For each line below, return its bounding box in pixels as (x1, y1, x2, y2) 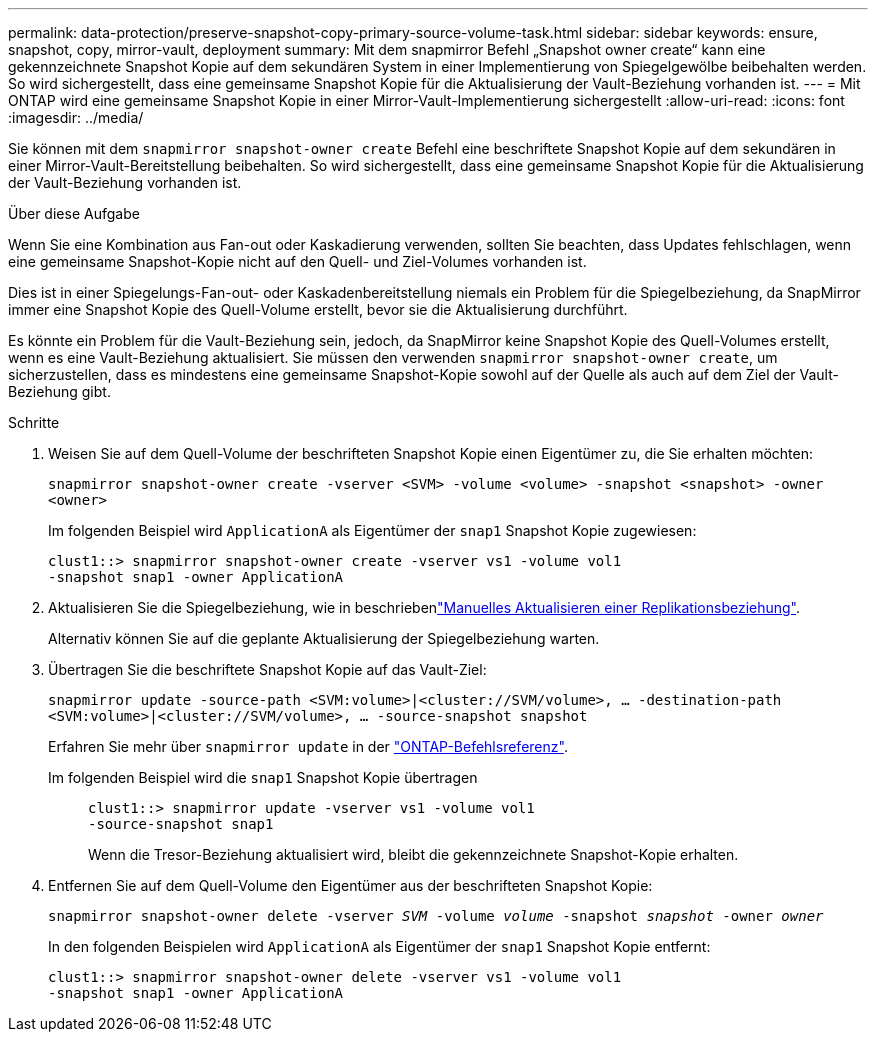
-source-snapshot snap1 (88, 816, 274, 832)
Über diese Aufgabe (8, 205, 140, 222)
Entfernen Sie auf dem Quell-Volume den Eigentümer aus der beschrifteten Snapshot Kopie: (48, 877, 653, 894)
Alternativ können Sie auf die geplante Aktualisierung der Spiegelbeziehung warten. (48, 630, 600, 647)
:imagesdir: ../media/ (8, 109, 144, 126)
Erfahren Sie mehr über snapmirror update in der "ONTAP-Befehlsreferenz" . (48, 738, 568, 755)
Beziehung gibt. (8, 383, 111, 400)
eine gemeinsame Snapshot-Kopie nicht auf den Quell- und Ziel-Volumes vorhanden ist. (8, 253, 587, 270)
